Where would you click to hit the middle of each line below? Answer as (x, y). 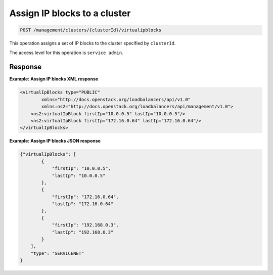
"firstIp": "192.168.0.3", (85, 225)
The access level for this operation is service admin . (66, 53)
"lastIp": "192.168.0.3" (83, 232)
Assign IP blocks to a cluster (70, 13)
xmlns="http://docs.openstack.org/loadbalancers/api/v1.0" (116, 99)
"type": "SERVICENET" (57, 253)
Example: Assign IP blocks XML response (54, 79)
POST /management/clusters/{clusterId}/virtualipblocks (91, 30)
